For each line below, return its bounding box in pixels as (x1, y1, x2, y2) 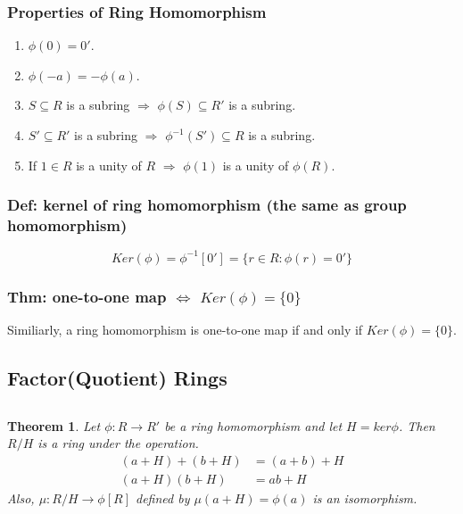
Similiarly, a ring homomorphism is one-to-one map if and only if (7, 320, 363, 339)
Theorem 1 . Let (7, 416, 101, 435)
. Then (398, 416, 435, 435)
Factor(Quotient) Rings (7, 364, 227, 392)
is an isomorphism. (312, 489, 418, 508)
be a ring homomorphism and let (164, 416, 343, 435)
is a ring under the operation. (37, 434, 199, 452)
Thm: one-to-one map (7, 285, 167, 307)
